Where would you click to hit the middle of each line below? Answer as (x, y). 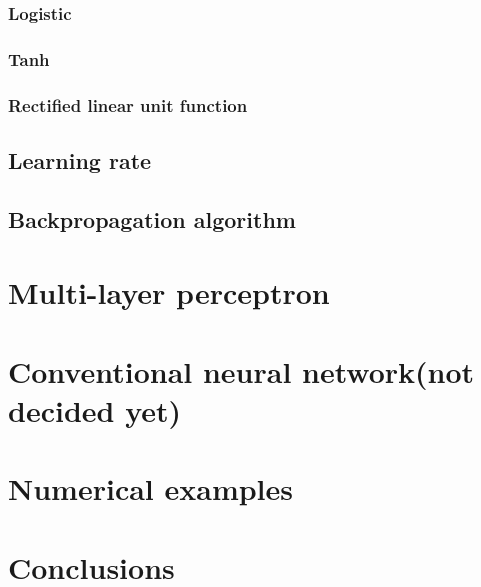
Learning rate (80, 159)
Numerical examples (151, 488)
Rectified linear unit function (128, 104)
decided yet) (95, 409)
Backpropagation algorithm (152, 218)
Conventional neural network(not (241, 370)
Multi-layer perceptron (169, 292)
